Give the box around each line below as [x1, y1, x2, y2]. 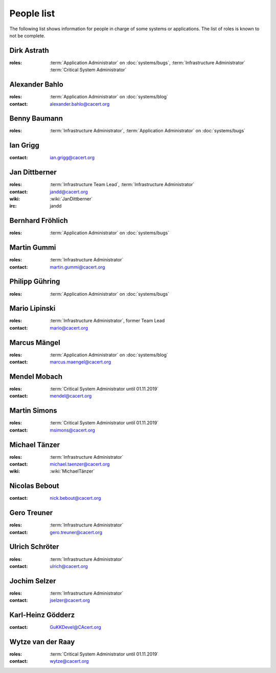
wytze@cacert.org [50, 658, 89, 664]
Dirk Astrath [9, 46, 50, 55]
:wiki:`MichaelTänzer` [50, 468, 95, 474]
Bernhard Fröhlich [9, 216, 68, 225]
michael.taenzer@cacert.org [50, 461, 110, 467]
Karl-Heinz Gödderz [9, 610, 75, 620]
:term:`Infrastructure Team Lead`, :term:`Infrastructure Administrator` [50, 181, 195, 188]
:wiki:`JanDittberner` [50, 196, 93, 202]
